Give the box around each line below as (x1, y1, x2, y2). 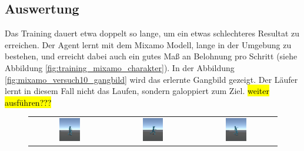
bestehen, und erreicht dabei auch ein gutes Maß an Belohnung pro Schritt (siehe (5, 50, 298, 62)
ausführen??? (5, 96, 52, 108)
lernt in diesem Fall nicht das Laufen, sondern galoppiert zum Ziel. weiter (5, 85, 269, 97)
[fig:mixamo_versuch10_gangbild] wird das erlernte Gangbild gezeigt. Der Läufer (5, 73, 298, 85)
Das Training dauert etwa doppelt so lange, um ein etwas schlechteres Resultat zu (5, 27, 300, 39)
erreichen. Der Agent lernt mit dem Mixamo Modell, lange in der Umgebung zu (5, 38, 292, 51)
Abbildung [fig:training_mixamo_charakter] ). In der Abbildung (5, 61, 235, 73)
